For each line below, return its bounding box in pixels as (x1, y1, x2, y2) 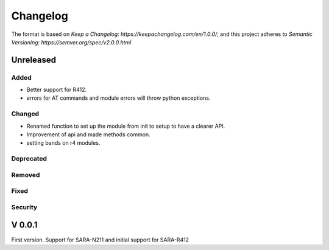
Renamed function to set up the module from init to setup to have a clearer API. (26, 122, 225, 130)
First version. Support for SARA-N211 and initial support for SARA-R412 (11, 236, 189, 243)
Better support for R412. (26, 86, 87, 94)
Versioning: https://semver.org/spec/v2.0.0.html (11, 38, 132, 46)
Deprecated (11, 155, 48, 163)
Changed (11, 109, 40, 118)
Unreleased (11, 55, 57, 65)
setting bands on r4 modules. (26, 139, 101, 147)
